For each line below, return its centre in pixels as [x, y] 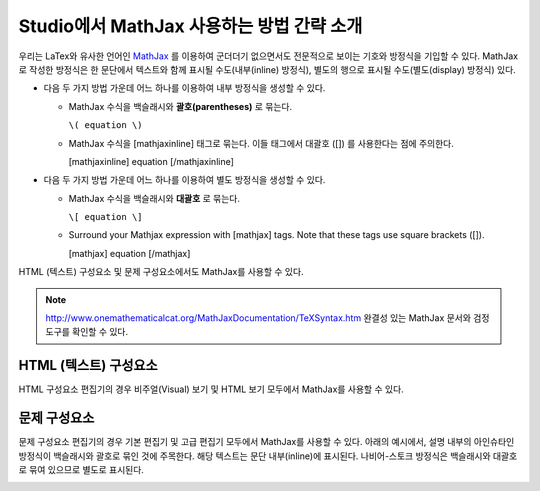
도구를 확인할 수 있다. [87, 332]
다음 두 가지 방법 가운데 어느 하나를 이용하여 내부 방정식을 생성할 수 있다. [184, 88]
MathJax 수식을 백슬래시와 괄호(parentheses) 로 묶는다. [180, 106]
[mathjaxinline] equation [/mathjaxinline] [151, 161]
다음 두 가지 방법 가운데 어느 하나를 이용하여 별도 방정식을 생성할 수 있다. [184, 180]
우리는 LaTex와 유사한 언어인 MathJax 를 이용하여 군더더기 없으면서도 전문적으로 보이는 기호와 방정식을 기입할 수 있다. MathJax [268, 56]
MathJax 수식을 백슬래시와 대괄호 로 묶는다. [154, 198]
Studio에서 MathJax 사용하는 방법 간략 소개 [190, 26]
